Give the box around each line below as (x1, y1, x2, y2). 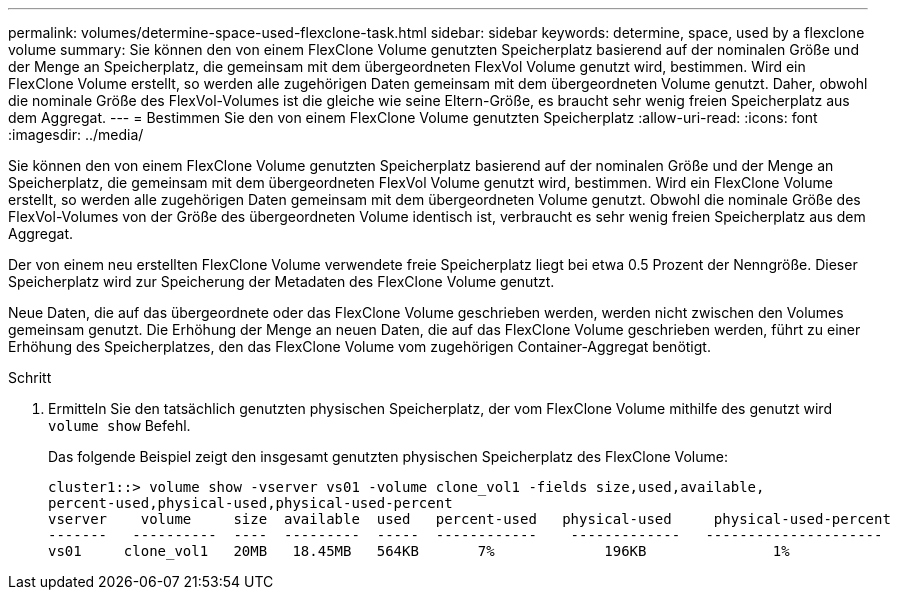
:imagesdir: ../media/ (8, 126, 144, 143)
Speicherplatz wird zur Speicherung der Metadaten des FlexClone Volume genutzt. (8, 273, 555, 290)
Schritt (8, 369, 52, 386)
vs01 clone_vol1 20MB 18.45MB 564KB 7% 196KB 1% (48, 543, 790, 559)
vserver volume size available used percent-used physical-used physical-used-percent (48, 511, 891, 527)
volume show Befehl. (48, 417, 191, 434)
